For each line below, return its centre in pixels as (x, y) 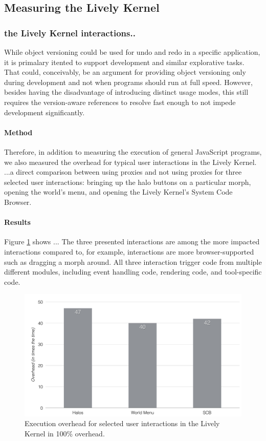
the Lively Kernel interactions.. (70, 33)
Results (17, 222)
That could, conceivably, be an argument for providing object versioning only (125, 72)
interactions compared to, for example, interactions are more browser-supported (129, 251)
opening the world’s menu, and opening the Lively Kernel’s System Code (118, 192)
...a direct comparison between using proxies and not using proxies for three (123, 172)
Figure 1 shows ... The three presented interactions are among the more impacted (132, 241)
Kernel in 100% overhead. (65, 433)
